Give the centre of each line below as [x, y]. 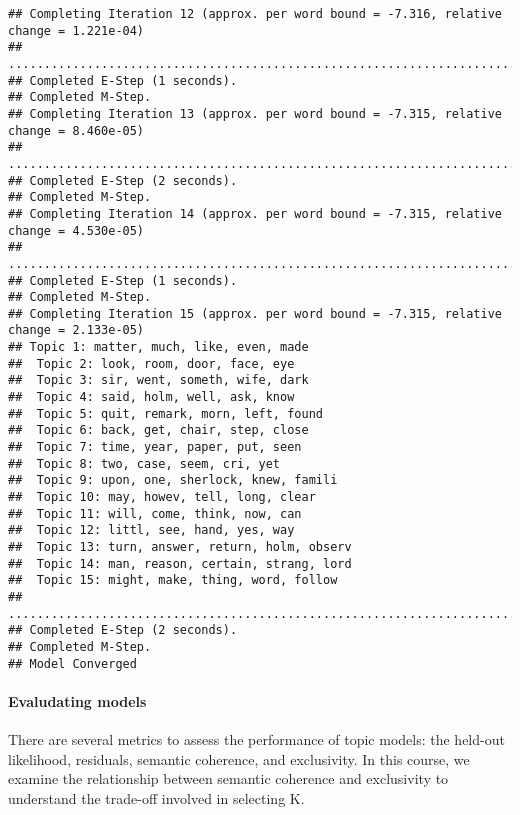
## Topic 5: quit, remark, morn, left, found [165, 413]
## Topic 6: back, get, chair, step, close [158, 430]
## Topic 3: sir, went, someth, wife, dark [158, 380]
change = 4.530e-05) [76, 230]
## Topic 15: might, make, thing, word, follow [173, 580]
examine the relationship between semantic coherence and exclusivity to [228, 778]
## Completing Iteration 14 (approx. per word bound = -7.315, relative [255, 213]
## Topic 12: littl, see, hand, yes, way [151, 530]
